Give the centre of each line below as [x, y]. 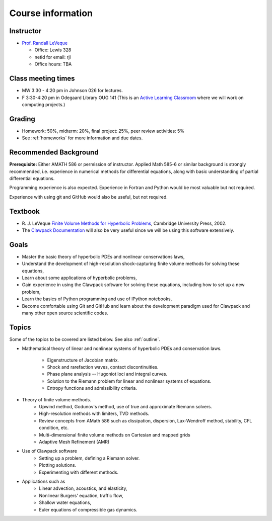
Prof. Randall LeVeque [45, 43]
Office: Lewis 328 [53, 50]
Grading [22, 119]
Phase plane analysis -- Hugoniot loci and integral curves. [107, 374]
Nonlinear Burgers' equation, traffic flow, [81, 495]
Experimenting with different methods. [79, 472]
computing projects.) [44, 104]
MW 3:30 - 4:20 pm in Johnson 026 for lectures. [72, 91]
